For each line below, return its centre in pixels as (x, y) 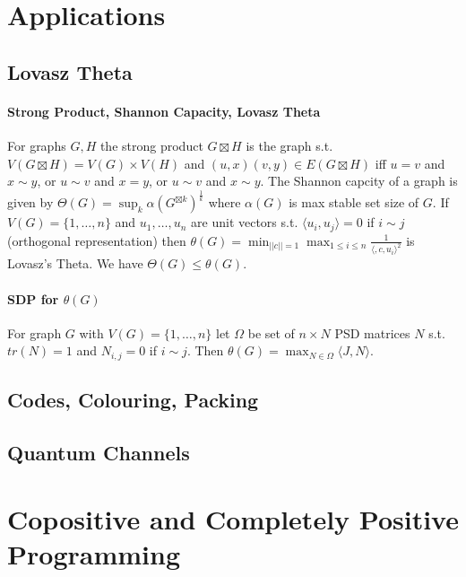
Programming (94, 553)
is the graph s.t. (289, 145)
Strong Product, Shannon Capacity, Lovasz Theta (164, 111)
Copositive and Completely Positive (233, 518)
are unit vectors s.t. (245, 222)
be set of (271, 332)
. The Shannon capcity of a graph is (359, 181)
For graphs (37, 145)
